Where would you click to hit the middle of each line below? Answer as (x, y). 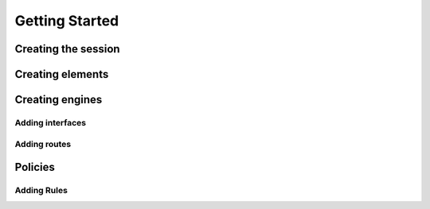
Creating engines (59, 100)
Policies (35, 167)
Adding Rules (41, 191)
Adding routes (43, 144)
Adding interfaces (51, 122)
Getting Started (67, 21)
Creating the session (67, 49)
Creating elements (62, 74)
